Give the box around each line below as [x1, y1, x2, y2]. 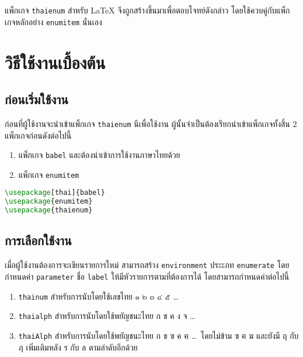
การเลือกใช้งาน [5, 231, 72, 249]
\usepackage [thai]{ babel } [5, 188, 105, 197]
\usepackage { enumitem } [5, 197, 93, 206]
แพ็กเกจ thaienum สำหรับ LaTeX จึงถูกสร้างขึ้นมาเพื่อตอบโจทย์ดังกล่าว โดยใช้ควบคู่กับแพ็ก [5, 4, 290, 16]
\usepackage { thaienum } [5, 206, 93, 215]
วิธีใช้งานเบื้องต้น [5, 50, 106, 74]
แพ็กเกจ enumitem [18, 168, 79, 180]
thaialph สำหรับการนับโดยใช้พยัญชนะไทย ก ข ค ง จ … [18, 310, 196, 322]
